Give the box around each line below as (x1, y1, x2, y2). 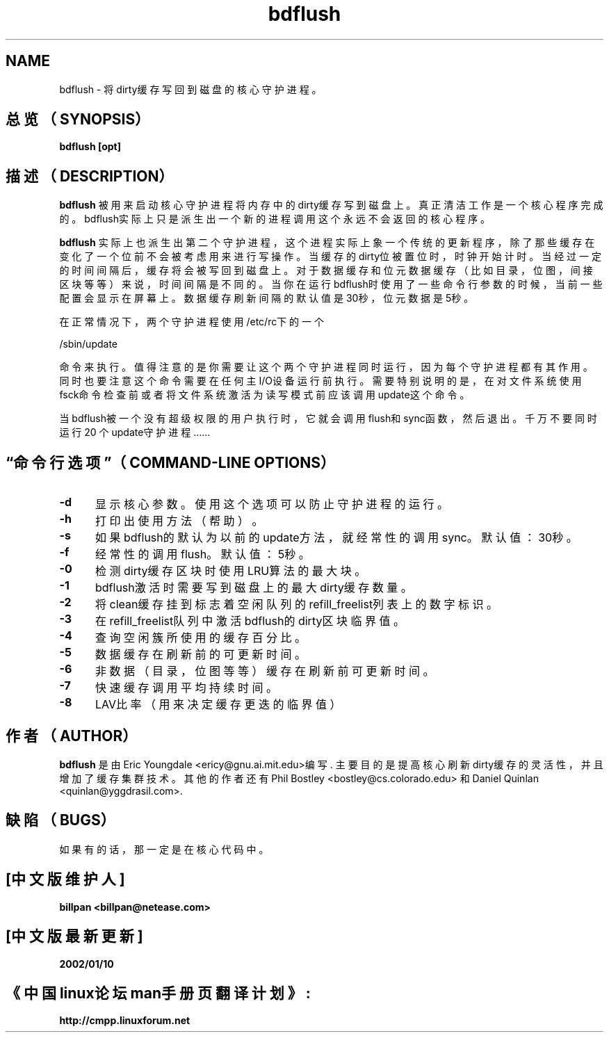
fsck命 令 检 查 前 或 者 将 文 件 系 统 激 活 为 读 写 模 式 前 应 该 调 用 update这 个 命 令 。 (59, 389, 470, 401)
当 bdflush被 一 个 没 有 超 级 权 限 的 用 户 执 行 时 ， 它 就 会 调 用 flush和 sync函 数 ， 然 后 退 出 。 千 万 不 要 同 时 (59, 412, 597, 425)
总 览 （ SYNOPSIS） (6, 111, 150, 129)
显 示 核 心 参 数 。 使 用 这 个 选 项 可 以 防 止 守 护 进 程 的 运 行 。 (95, 497, 448, 512)
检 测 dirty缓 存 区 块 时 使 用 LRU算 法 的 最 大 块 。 (95, 564, 366, 578)
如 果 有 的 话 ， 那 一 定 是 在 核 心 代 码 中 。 (59, 843, 269, 855)
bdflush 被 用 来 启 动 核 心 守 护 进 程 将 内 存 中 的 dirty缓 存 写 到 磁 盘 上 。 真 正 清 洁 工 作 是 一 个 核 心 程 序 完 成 (59, 199, 603, 211)
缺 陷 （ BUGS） (6, 811, 115, 829)
